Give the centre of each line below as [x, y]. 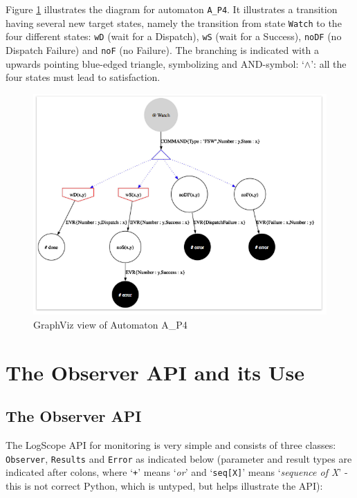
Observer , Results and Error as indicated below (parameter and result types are [179, 458]
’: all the [329, 63]
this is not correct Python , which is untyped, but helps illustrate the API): [164, 486]
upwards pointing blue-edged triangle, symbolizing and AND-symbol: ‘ [155, 63]
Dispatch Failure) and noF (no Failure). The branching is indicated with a [162, 49]
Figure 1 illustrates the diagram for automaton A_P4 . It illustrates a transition [172, 9]
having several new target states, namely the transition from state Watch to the [174, 22]
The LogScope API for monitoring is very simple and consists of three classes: [171, 445]
